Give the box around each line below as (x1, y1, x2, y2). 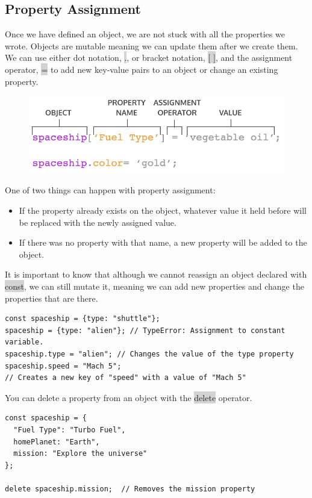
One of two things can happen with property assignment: (5, 184, 216, 196)
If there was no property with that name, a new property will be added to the (19, 236, 307, 249)
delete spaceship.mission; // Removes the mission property (5, 484, 255, 493)
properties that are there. (5, 291, 98, 304)
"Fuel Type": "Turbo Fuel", (13, 425, 126, 434)
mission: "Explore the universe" (13, 449, 148, 458)
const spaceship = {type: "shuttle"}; (5, 314, 160, 323)
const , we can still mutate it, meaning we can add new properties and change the (5, 279, 304, 292)
